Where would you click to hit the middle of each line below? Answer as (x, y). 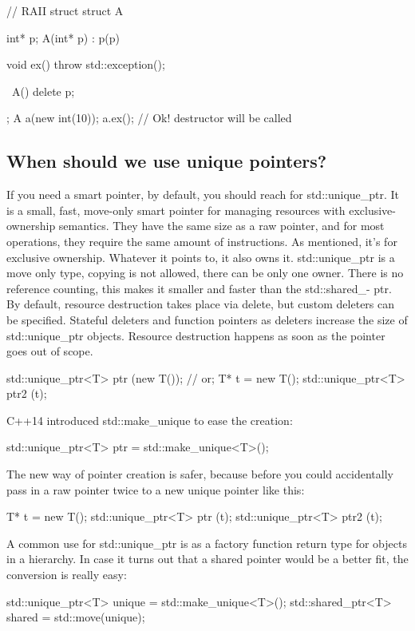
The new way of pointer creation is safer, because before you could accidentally (200, 474)
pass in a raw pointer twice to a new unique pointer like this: (156, 489)
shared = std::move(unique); (76, 617)
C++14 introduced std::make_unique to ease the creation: (150, 420)
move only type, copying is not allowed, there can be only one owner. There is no (205, 273)
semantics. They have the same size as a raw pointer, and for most (221, 226)
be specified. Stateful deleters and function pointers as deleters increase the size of (207, 319)
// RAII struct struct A (65, 10)
